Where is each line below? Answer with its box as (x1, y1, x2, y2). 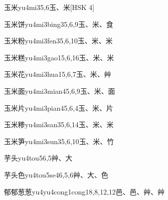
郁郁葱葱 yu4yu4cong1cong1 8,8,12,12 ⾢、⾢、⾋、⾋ (4, 186, 165, 197)
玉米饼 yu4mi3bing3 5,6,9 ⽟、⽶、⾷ (4, 18, 113, 29)
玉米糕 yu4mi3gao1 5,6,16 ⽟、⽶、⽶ (4, 52, 114, 62)
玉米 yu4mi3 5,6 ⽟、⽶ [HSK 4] (4, 2, 95, 12)
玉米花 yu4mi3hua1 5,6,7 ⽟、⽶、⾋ (4, 69, 111, 79)
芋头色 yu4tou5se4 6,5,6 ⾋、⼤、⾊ (4, 169, 108, 180)
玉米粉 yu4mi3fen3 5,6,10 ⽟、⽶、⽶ (4, 35, 113, 46)
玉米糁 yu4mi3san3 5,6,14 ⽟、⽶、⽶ (4, 119, 114, 130)
